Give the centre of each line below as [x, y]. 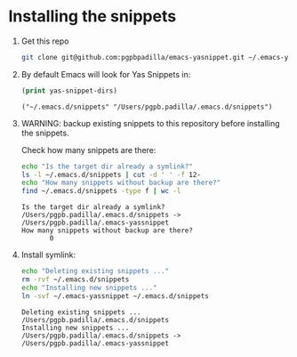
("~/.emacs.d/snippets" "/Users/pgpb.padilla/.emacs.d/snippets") [147, 107]
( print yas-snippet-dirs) [69, 91]
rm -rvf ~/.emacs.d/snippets [75, 280]
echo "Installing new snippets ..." [89, 288]
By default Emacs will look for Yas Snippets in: [106, 74]
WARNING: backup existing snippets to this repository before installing [151, 123]
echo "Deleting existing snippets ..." [95, 272]
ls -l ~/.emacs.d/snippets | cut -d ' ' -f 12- [111, 174]
